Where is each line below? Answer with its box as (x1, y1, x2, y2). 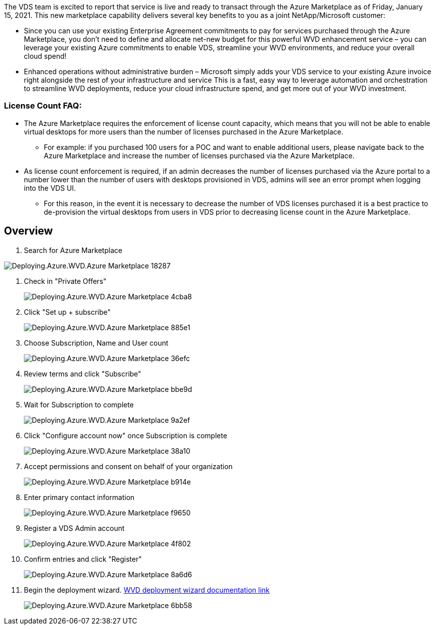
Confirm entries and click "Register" (24, 554, 142, 563)
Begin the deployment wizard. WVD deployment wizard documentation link (24, 585, 270, 594)
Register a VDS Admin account (24, 523, 125, 532)
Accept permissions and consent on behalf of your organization (24, 462, 233, 471)
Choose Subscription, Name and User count (24, 338, 169, 347)
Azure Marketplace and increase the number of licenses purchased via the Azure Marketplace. (44, 151, 355, 160)
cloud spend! (24, 52, 67, 60)
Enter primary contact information (24, 493, 135, 502)
